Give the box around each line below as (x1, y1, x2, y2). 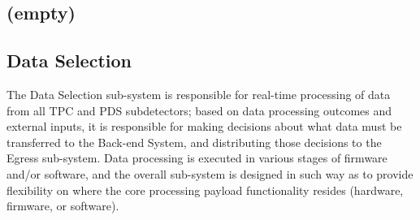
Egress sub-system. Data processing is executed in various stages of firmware (6, 149, 388, 166)
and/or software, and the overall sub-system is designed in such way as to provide (6, 165, 414, 182)
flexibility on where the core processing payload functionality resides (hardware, (6, 181, 404, 198)
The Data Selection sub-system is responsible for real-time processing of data (6, 85, 391, 102)
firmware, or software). (6, 197, 119, 214)
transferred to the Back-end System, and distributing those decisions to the (6, 133, 382, 150)
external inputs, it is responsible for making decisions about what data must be (6, 118, 402, 135)
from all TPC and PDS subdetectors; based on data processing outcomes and (6, 101, 392, 119)
